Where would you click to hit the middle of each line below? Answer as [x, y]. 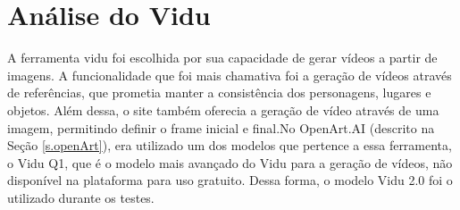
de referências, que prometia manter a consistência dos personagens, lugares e [219, 92]
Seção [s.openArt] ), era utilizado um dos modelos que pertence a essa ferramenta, [230, 145]
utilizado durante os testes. [81, 197]
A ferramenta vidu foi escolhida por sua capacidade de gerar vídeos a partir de [222, 58]
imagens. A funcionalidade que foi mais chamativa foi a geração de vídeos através [230, 75]
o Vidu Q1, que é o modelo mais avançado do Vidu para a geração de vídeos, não [230, 162]
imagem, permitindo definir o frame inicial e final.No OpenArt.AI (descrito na [221, 127]
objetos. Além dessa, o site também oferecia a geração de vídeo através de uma [223, 109]
